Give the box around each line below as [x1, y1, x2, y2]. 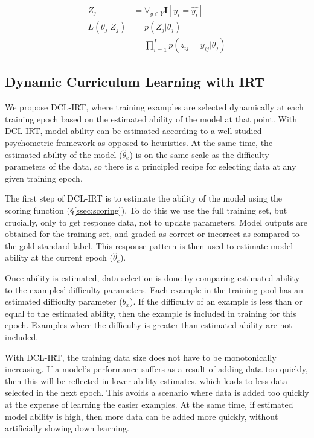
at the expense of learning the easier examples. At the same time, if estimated [5, 398, 293, 410]
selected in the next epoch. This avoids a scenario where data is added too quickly [5, 386, 309, 399]
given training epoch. [5, 171, 83, 184]
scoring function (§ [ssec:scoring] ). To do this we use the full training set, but [5, 204, 287, 217]
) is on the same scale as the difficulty [129, 148, 269, 160]
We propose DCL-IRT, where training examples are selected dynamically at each [5, 101, 304, 113]
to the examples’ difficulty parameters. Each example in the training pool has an [5, 283, 304, 296]
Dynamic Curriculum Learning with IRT [5, 72, 264, 91]
